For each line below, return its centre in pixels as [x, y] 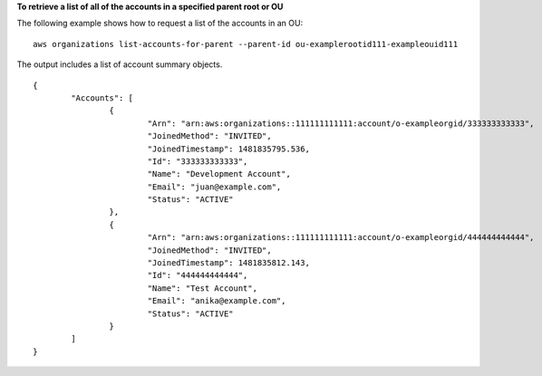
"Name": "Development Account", [219, 174]
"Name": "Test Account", [203, 288]
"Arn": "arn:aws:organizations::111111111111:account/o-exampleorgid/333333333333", [341, 123]
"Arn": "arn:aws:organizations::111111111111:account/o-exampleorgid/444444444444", [341, 237]
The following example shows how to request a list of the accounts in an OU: [160, 24]
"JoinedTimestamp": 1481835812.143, [228, 263]
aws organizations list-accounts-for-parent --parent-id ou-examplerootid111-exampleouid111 [246, 44]
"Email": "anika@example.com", [217, 301]
